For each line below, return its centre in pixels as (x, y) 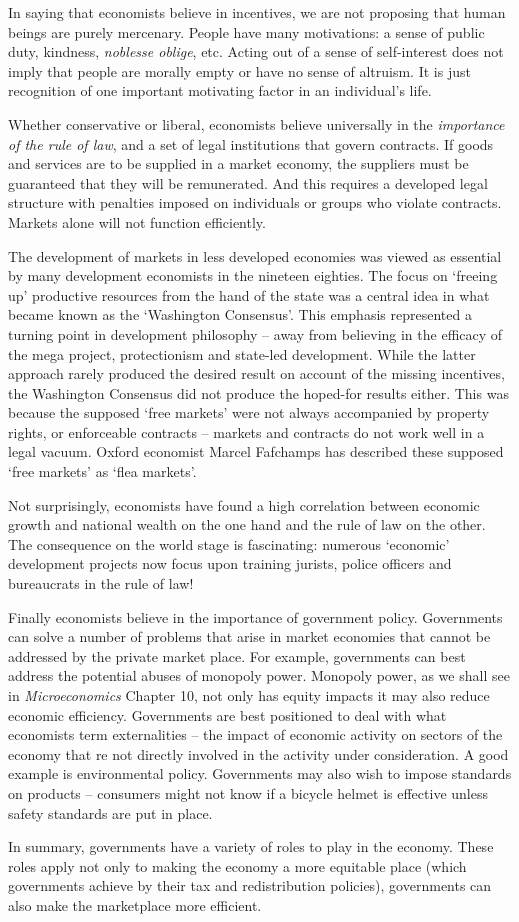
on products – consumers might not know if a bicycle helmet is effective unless (248, 792)
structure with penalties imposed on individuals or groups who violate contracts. (255, 202)
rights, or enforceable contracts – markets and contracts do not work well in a (246, 431)
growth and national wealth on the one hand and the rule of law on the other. (247, 524)
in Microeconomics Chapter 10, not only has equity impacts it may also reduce (249, 695)
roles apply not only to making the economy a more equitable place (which (237, 865)
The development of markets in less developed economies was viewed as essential (255, 255)
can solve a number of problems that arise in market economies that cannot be (249, 636)
